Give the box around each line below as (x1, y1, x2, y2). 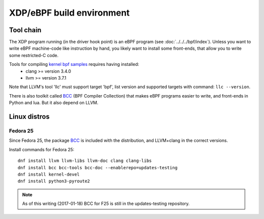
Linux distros (9, 113, 50, 120)
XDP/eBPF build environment (9, 7, 130, 18)
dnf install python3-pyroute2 (18, 179, 90, 184)
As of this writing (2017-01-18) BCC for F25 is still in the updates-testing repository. (22, 200, 190, 207)
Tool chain (9, 26, 42, 34)
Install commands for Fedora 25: (9, 146, 74, 152)
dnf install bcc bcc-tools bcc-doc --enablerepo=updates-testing (18, 165, 178, 170)
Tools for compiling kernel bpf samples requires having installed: (9, 61, 139, 67)
